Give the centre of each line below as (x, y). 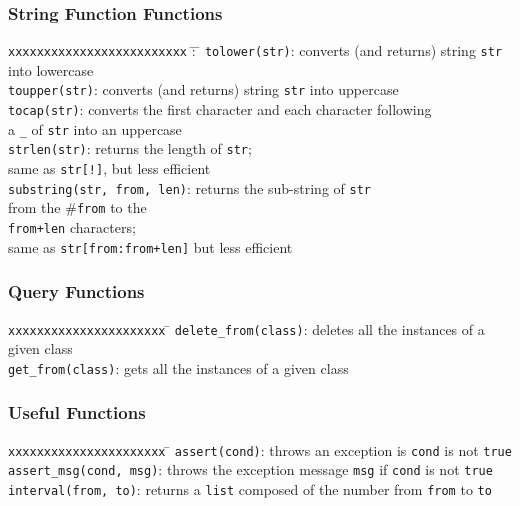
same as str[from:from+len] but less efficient (150, 246)
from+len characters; (72, 227)
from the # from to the (77, 207)
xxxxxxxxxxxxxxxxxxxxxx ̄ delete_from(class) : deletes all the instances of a (246, 328)
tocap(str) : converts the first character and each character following (220, 109)
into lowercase (51, 69)
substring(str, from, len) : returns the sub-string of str (189, 187)
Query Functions (76, 291)
